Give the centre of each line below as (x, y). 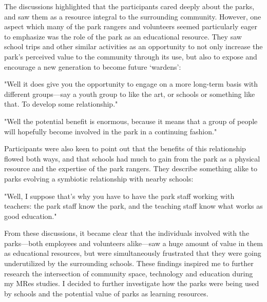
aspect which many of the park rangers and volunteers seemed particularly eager (131, 26)
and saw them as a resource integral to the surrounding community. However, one (133, 16)
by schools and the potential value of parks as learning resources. (106, 293)
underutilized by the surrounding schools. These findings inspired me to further (129, 263)
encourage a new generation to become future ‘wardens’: (93, 66)
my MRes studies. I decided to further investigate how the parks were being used (132, 283)
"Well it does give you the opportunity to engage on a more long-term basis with (131, 84)
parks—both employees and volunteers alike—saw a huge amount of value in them (133, 243)
